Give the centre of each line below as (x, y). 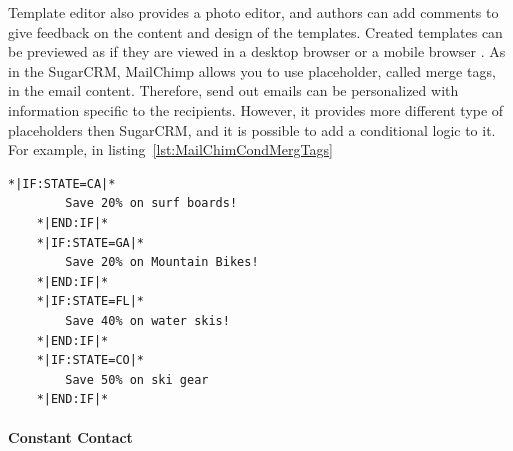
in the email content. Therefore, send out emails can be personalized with (233, 90)
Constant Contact (70, 437)
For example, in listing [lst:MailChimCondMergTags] (170, 149)
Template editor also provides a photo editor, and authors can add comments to (253, 12)
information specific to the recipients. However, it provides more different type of (256, 109)
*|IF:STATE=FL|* (90, 301)
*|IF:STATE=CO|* (90, 360)
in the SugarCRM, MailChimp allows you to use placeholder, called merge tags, (252, 70)
